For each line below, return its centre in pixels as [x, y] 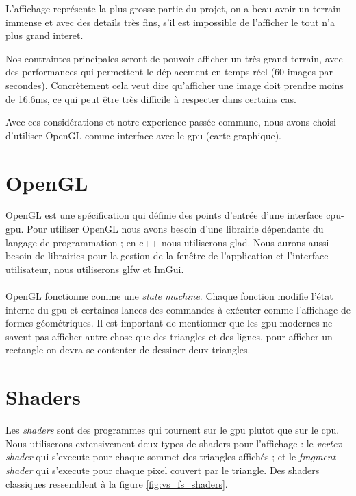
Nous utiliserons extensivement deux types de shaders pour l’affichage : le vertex [174, 443]
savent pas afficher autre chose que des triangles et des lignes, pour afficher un [169, 336]
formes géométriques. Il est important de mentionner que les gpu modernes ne [169, 323]
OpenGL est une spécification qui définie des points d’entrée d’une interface [164, 215]
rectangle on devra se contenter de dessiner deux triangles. [128, 350]
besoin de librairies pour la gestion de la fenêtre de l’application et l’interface [167, 256]
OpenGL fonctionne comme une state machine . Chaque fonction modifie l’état [169, 296]
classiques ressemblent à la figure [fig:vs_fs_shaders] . [117, 483]
